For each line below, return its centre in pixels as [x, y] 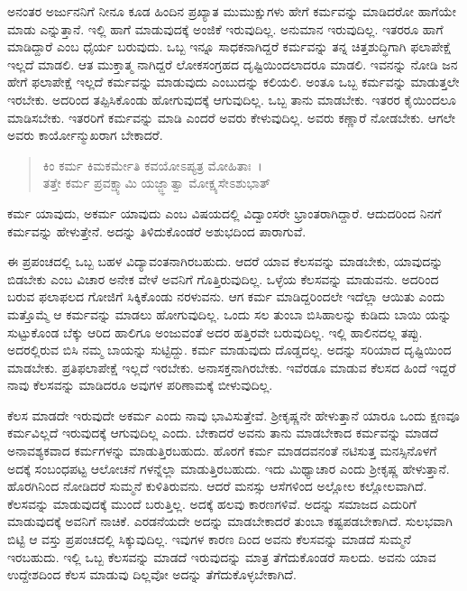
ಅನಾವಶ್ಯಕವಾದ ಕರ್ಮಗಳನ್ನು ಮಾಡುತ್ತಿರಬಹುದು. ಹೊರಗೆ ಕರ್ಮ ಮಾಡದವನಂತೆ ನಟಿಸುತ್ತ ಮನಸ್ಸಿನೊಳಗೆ [222, 451]
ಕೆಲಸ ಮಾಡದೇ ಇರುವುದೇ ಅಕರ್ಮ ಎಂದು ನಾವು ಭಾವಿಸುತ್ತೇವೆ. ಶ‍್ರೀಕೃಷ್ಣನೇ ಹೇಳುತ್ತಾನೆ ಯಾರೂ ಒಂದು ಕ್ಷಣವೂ [233, 415]
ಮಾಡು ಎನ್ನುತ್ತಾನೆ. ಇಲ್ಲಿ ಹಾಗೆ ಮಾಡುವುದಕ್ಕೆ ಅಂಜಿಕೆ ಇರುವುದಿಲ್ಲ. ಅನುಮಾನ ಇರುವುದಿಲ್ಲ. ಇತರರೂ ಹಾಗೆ [225, 28]
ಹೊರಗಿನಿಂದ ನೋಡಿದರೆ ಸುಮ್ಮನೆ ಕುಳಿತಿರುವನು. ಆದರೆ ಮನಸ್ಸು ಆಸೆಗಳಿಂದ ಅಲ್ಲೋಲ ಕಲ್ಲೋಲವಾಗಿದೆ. [217, 486]
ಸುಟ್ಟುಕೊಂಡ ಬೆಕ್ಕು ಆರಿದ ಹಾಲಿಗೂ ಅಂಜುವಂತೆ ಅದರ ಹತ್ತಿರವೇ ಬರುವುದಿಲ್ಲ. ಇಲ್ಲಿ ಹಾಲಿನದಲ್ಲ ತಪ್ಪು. [215, 332]
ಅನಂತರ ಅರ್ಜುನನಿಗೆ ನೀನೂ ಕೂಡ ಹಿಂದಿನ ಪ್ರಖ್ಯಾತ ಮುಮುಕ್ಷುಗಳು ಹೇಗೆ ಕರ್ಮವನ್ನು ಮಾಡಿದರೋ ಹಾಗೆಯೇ [232, 11]
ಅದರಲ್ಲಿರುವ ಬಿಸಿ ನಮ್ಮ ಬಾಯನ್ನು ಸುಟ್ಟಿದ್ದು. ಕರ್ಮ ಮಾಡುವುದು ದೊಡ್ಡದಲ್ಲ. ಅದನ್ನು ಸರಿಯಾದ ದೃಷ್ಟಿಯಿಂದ [229, 350]
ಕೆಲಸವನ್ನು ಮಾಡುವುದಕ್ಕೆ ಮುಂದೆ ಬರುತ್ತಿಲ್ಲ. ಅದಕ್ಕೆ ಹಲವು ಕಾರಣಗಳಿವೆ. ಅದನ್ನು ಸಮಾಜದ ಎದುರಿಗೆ [212, 503]
